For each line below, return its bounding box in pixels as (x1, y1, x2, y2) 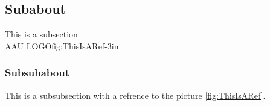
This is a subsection (5, 28, 78, 40)
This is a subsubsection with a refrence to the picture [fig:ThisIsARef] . (5, 89, 266, 101)
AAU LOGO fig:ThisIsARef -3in (5, 39, 119, 52)
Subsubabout (5, 65, 69, 80)
